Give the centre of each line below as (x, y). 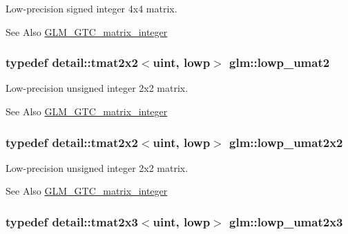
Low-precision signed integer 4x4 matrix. (91, 8)
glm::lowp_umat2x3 (286, 221)
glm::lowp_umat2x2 (286, 142)
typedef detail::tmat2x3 (72, 221)
